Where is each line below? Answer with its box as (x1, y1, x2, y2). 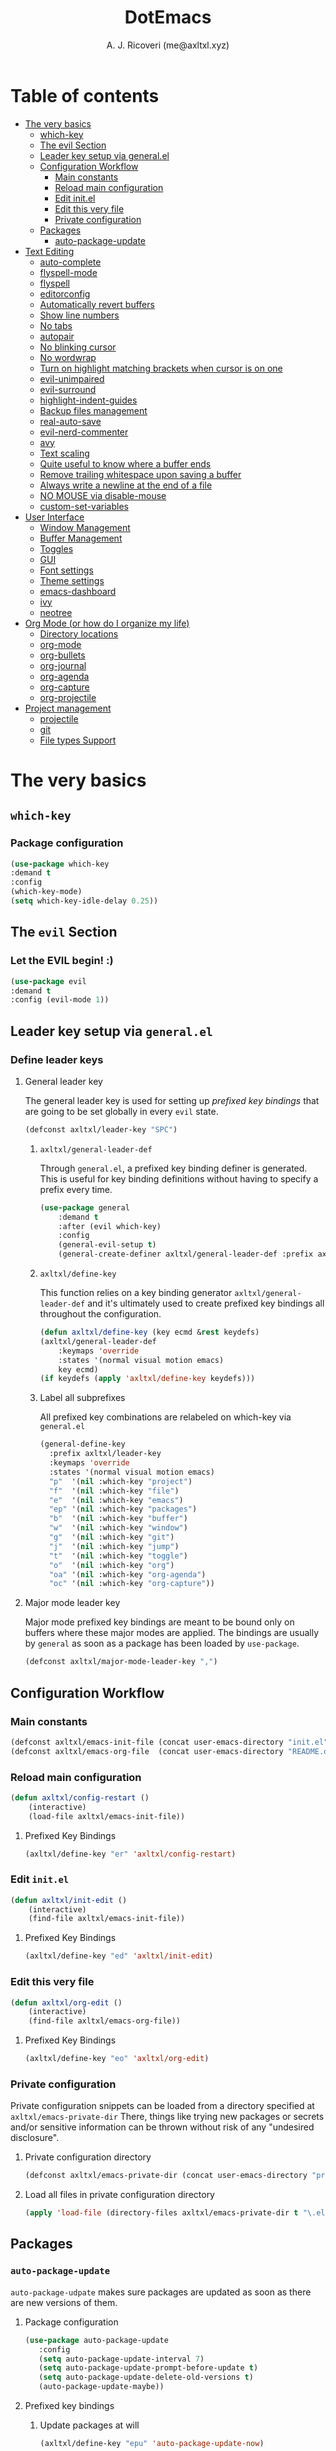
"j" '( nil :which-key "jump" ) (48, 1541, 180, 1551)
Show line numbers (39, 309, 120, 321)
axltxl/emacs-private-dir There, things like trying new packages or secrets (10, 2111, 325, 2123)
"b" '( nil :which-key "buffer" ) (48, 1514, 188, 1524)
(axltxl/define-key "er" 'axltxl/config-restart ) (24, 1849, 237, 1859)
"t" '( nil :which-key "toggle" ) (48, 1551, 188, 1561)
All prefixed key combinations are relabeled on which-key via (39, 1411, 292, 1423)
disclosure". (10, 2132, 60, 2144)
